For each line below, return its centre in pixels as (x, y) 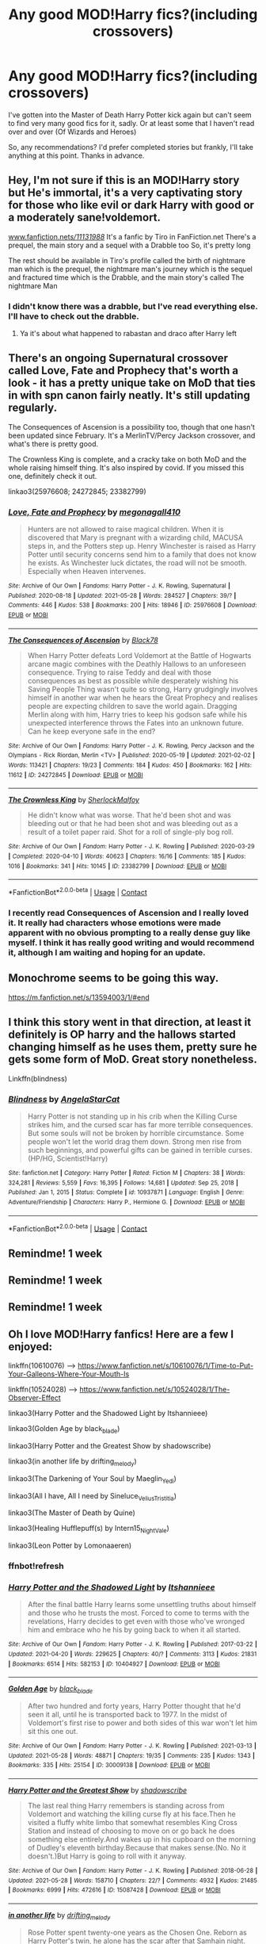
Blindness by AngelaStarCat (64, 1099)
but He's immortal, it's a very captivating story (125, 193)
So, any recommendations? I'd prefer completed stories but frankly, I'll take (131, 147)
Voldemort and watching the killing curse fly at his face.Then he (131, 1814)
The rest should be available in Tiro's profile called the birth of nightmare (127, 260)
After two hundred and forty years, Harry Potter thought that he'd (134, 1706)
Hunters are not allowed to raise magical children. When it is (125, 530)
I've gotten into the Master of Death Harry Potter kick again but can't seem (130, 115)
